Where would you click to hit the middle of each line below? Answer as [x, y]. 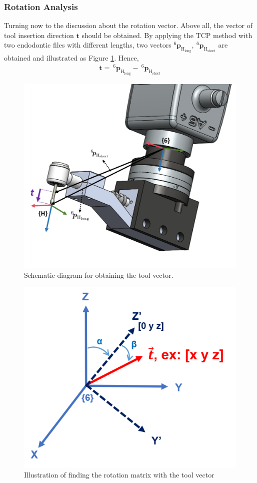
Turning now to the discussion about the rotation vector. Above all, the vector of [128, 25]
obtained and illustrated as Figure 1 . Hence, [71, 57]
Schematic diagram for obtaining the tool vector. [99, 275]
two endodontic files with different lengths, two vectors [88, 45]
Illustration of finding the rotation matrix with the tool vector [119, 474]
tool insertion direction [39, 35]
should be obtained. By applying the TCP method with [167, 35]
